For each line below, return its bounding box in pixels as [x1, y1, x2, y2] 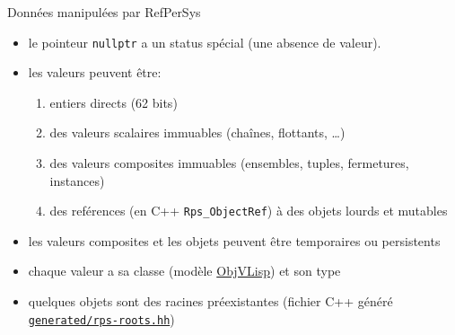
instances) [49, 171, 105, 190]
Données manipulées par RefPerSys [7, 3, 201, 21]
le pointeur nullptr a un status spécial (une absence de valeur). [28, 32, 381, 51]
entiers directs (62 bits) [49, 93, 178, 111]
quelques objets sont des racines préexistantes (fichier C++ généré [28, 292, 393, 311]
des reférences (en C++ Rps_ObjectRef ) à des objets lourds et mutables [49, 201, 448, 220]
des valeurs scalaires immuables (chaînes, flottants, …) [49, 123, 346, 142]
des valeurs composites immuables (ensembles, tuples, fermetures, [49, 154, 409, 172]
